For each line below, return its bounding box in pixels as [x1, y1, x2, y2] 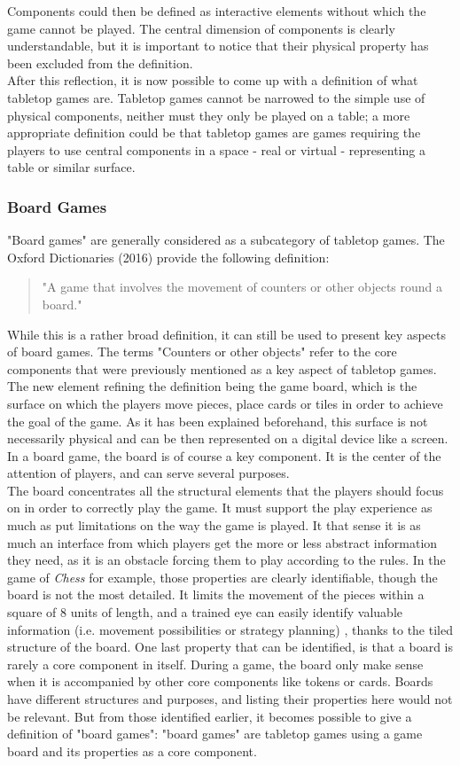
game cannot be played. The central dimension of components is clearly [7, 19, 395, 37]
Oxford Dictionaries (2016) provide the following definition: [7, 247, 330, 266]
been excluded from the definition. [7, 53, 193, 72]
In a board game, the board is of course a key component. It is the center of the [7, 446, 441, 465]
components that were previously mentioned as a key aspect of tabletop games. [7, 359, 437, 378]
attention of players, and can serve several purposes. [7, 464, 290, 482]
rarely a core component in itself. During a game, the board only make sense [7, 654, 424, 673]
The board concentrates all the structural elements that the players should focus [7, 481, 444, 499]
